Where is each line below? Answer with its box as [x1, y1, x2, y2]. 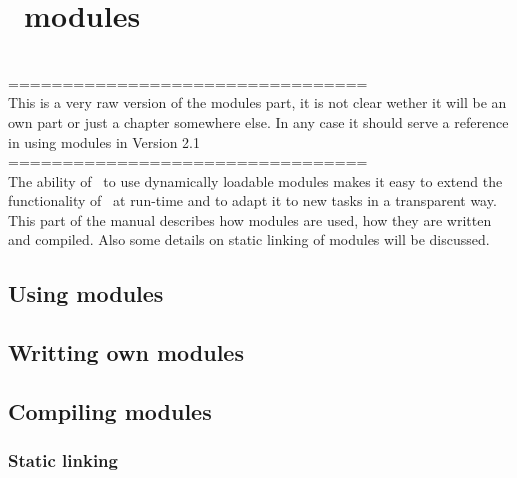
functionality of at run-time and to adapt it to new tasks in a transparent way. [8, 190, 497, 211]
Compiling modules [8, 396, 212, 427]
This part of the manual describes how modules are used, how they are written [8, 209, 492, 230]
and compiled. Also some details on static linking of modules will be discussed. [8, 229, 490, 250]
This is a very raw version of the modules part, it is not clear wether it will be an [8, 92, 507, 113]
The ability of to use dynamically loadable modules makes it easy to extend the [8, 170, 503, 191]
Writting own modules [8, 337, 244, 368]
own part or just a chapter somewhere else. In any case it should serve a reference [8, 111, 509, 132]
